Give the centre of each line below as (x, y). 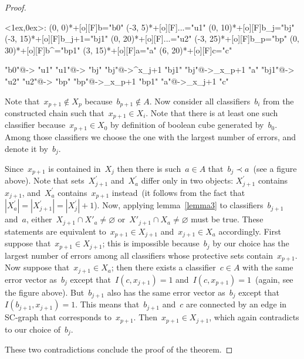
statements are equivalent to (55, 231)
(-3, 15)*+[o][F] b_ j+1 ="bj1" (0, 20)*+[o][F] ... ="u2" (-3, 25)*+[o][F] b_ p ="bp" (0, (152, 38)
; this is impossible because (151, 243)
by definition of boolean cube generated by (187, 125)
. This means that (107, 304)
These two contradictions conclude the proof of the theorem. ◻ (119, 349)
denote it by (26, 148)
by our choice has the (251, 243)
